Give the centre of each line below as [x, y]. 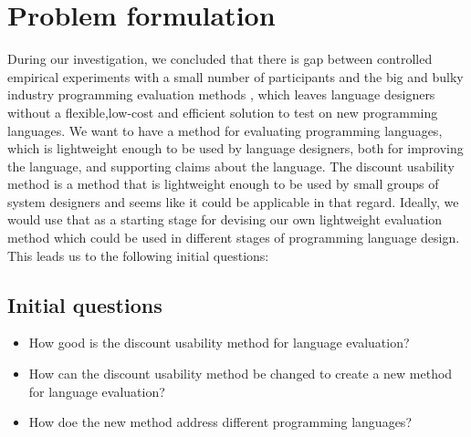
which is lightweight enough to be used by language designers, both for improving [235, 148]
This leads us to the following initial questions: [138, 255]
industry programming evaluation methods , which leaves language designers [221, 94]
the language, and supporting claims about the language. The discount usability [231, 166]
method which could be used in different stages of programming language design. [234, 238]
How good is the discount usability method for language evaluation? [219, 343]
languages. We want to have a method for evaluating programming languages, [225, 130]
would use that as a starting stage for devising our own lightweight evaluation [225, 219]
